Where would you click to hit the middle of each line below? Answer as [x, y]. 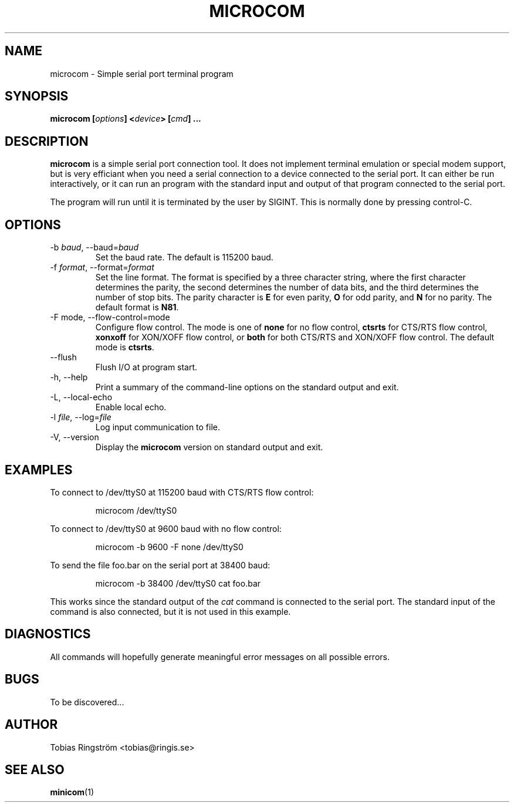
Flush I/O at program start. [146, 367]
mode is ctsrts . [125, 347]
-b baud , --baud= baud [94, 247]
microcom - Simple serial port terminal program [142, 73]
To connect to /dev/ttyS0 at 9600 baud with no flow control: [166, 528]
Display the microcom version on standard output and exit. [209, 447]
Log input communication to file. [158, 427]
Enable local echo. [131, 407]
